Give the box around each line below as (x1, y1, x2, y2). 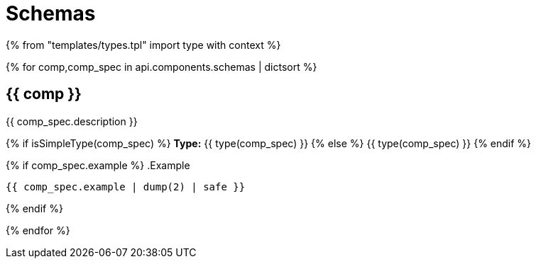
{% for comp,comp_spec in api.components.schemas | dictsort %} (6, 60, 317, 73)
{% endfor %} (6, 224, 70, 236)
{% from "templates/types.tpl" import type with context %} (6, 38, 281, 51)
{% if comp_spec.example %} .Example (6, 159, 190, 171)
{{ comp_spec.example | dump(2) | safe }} (6, 180, 246, 193)
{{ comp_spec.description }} (6, 115, 138, 127)
